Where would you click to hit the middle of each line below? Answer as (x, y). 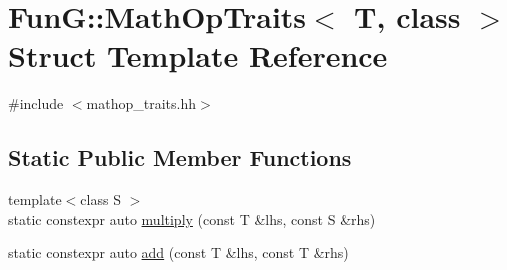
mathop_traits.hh (141, 103)
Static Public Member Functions (180, 157)
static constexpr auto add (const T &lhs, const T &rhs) (178, 252)
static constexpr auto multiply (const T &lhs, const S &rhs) (192, 218)
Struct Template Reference (198, 55)
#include (36, 103)
